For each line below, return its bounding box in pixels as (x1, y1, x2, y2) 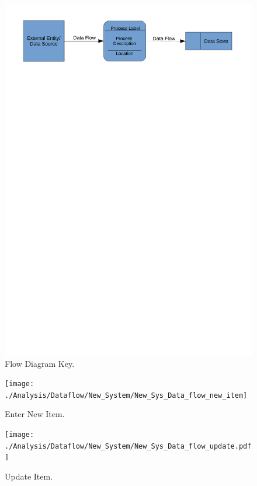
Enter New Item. (5, 408, 65, 420)
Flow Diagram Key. (5, 357, 75, 369)
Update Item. (5, 470, 53, 482)
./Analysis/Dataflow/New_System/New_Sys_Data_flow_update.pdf (5, 442, 252, 450)
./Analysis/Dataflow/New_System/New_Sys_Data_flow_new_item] (5, 391, 248, 400)
